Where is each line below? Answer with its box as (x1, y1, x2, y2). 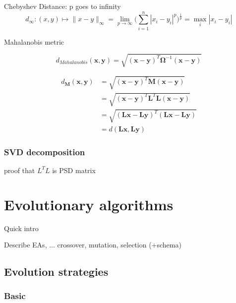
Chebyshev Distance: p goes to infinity (4, 1, 121, 11)
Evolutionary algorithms (4, 194, 174, 214)
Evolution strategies (4, 264, 109, 279)
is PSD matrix (52, 165, 96, 175)
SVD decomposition (4, 145, 85, 158)
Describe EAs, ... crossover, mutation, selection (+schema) (4, 240, 181, 250)
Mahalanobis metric (4, 36, 64, 47)
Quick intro (4, 223, 39, 233)
